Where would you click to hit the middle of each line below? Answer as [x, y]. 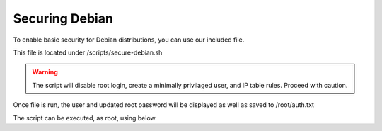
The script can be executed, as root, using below [84, 118]
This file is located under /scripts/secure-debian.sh [88, 52]
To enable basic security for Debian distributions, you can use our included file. [129, 40]
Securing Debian [63, 18]
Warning [45, 72]
